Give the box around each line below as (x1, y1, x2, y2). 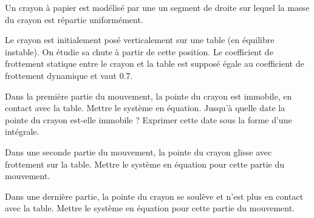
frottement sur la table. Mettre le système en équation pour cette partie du (5, 157, 285, 170)
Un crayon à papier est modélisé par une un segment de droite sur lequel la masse (5, 1, 310, 13)
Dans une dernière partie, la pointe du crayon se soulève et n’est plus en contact (5, 189, 304, 202)
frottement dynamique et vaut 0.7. (5, 69, 133, 81)
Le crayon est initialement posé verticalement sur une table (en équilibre (5, 33, 275, 46)
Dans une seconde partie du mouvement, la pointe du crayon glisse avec (5, 145, 272, 158)
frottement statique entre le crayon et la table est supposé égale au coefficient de (5, 57, 304, 70)
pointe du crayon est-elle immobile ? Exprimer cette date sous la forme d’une (5, 113, 292, 126)
